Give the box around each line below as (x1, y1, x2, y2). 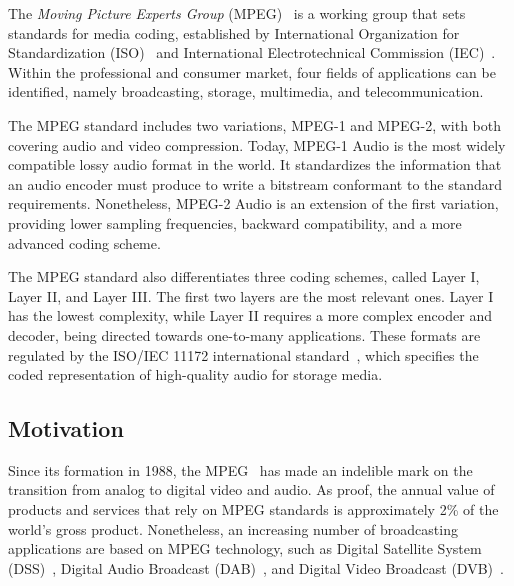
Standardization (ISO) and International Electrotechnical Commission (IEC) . (8, 42, 496, 63)
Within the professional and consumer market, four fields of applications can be (8, 61, 496, 82)
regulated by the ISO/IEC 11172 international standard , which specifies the (8, 344, 479, 365)
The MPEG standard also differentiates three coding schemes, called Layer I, (8, 266, 480, 287)
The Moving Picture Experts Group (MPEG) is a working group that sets (8, 3, 466, 23)
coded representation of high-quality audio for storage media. (8, 364, 383, 385)
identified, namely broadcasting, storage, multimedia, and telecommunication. (8, 81, 484, 102)
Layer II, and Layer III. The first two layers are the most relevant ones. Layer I (8, 285, 494, 306)
